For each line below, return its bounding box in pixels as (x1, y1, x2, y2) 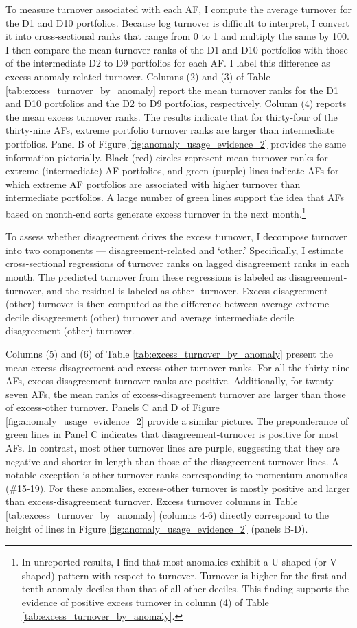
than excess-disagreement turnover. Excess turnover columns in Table (5, 494, 298, 509)
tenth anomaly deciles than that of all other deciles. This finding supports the (21, 581, 349, 596)
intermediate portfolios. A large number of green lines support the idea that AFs (5, 190, 345, 205)
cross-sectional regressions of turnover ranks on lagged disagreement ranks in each (5, 256, 350, 270)
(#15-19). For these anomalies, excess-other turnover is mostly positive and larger (5, 480, 350, 495)
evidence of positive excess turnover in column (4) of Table (21, 595, 269, 609)
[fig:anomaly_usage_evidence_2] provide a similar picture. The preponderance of (5, 413, 349, 428)
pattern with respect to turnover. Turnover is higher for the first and (58, 568, 347, 582)
